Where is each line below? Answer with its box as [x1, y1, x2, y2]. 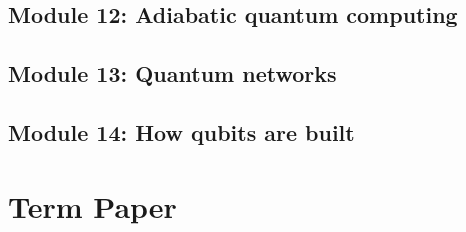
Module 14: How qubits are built [8, 116, 355, 147]
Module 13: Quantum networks [8, 58, 337, 89]
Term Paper [8, 185, 177, 226]
